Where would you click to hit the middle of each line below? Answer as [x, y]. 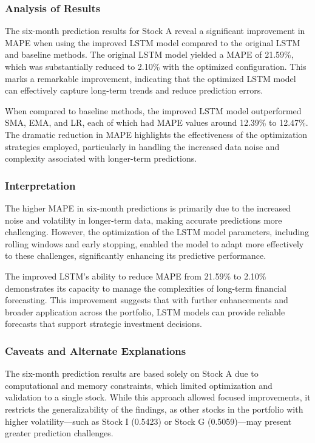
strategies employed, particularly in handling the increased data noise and [142, 146]
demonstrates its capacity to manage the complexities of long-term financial [146, 288]
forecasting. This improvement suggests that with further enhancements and [147, 300]
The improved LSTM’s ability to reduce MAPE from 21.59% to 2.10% [136, 276]
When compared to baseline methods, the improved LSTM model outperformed [153, 110]
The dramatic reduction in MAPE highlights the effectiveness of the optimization [156, 134]
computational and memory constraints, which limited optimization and [139, 385]
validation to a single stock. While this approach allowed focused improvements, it [158, 397]
